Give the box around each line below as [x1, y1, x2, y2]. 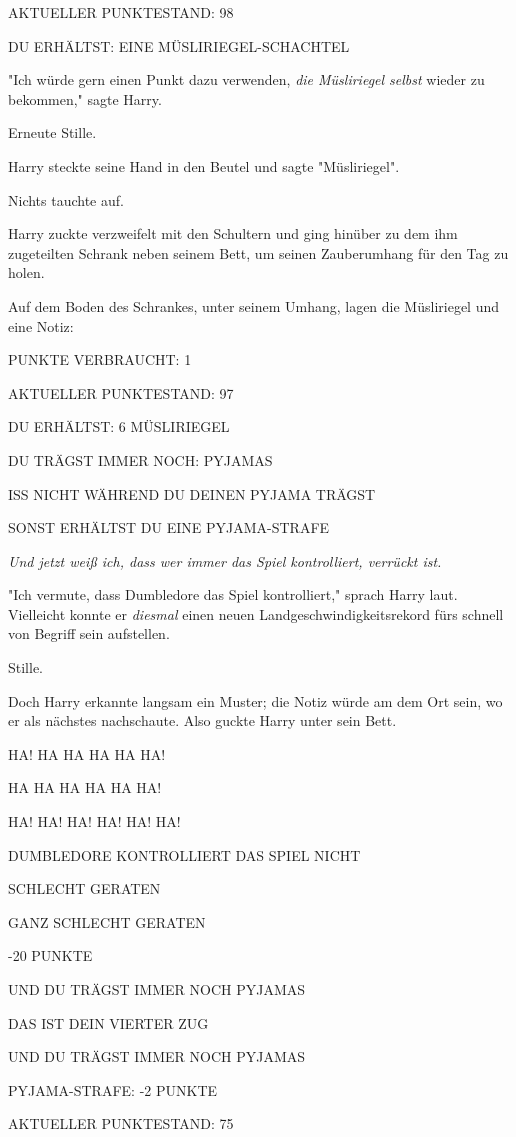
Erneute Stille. [8, 122, 97, 143]
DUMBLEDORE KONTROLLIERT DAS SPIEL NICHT [8, 844, 361, 865]
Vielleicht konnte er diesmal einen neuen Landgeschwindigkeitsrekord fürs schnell [8, 603, 504, 624]
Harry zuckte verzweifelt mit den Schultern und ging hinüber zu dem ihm [8, 223, 458, 244]
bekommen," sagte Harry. [8, 88, 162, 109]
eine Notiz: [8, 315, 74, 336]
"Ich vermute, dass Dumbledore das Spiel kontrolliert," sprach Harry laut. [8, 584, 458, 605]
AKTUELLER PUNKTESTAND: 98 [8, 2, 234, 22]
